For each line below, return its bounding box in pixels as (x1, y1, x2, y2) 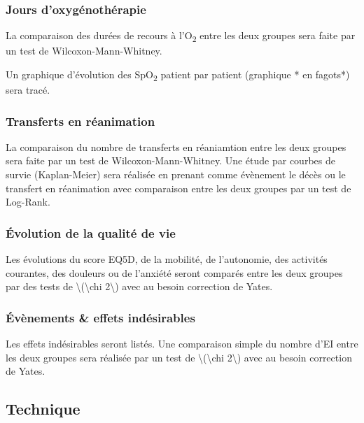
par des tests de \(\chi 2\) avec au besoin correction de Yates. (6, 279, 273, 294)
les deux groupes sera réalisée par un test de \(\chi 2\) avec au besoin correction (6, 350, 352, 364)
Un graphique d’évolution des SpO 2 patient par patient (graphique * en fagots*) (6, 66, 350, 83)
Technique (6, 398, 80, 420)
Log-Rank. (6, 194, 50, 209)
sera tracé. (6, 83, 50, 97)
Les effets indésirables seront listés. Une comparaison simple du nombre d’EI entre (6, 336, 358, 351)
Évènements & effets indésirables (6, 308, 195, 326)
